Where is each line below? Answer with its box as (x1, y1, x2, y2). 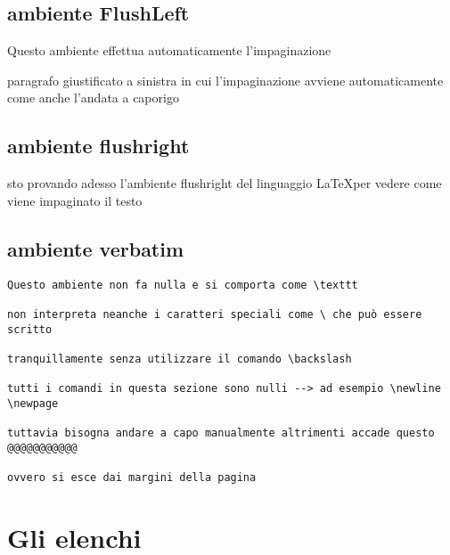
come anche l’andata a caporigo (7, 88, 179, 107)
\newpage (7, 396, 59, 410)
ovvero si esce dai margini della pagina (7, 471, 257, 485)
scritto (7, 322, 53, 336)
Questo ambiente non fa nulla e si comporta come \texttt (7, 278, 358, 291)
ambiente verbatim (7, 234, 184, 262)
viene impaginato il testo (7, 191, 143, 209)
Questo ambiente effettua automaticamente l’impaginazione (7, 41, 331, 60)
